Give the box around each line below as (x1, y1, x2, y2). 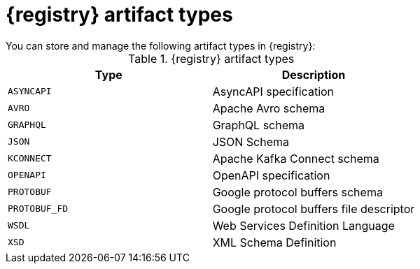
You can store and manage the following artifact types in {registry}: (6, 39, 316, 52)
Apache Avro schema (212, 101, 325, 115)
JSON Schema (212, 134, 290, 149)
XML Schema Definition (212, 235, 337, 249)
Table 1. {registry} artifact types (128, 51, 295, 66)
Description (281, 67, 346, 82)
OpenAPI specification (212, 168, 330, 182)
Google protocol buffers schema (212, 184, 383, 199)
